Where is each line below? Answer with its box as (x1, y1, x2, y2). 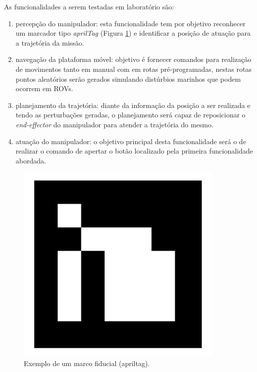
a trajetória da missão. (15, 37, 84, 48)
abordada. (15, 155, 46, 165)
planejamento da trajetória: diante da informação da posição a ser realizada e (15, 100, 251, 110)
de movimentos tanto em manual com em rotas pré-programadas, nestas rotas (15, 63, 252, 74)
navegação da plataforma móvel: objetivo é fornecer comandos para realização (15, 54, 252, 64)
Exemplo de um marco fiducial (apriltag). (24, 358, 150, 368)
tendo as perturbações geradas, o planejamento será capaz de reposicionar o (15, 109, 246, 120)
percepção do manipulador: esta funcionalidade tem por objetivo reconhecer (15, 18, 246, 28)
